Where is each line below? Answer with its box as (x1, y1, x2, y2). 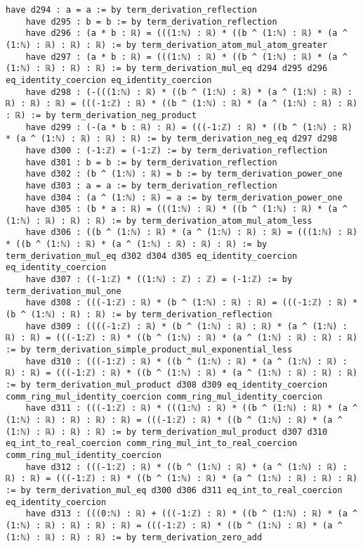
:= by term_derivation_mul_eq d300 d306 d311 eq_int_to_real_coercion (6, 485, 343, 495)
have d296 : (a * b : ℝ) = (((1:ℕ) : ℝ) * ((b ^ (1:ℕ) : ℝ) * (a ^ (25, 28, 348, 39)
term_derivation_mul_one (6, 286, 121, 296)
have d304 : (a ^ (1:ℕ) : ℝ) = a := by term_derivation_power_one (25, 192, 343, 203)
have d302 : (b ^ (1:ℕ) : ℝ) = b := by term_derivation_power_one (25, 169, 343, 179)
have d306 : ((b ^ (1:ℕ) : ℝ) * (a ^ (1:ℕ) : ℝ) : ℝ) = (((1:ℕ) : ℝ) (25, 227, 358, 238)
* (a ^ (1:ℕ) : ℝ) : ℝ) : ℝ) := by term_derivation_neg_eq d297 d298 (6, 134, 338, 144)
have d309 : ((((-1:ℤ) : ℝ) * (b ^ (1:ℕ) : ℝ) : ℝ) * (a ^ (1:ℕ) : (25, 321, 348, 331)
